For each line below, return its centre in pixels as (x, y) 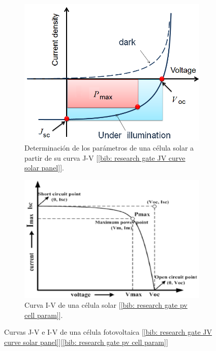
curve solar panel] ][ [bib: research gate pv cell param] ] (86, 342)
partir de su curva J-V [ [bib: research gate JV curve (105, 157)
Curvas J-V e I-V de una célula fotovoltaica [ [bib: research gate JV (108, 332)
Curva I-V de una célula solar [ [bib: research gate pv (106, 305)
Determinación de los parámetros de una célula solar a (109, 148)
